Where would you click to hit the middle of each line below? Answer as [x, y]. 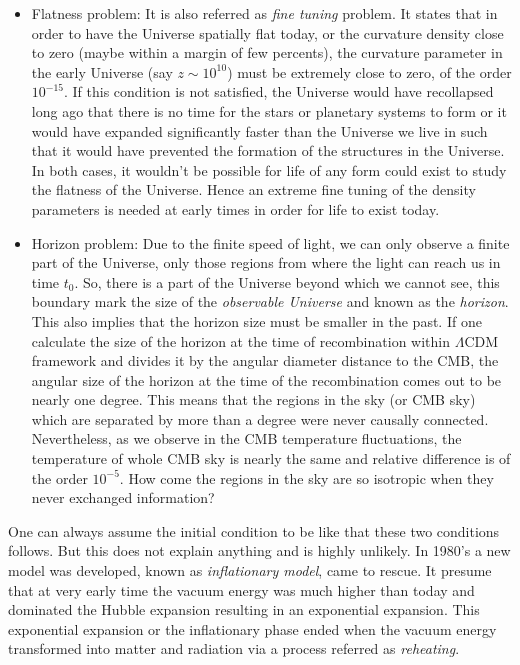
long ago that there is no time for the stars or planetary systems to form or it [269, 110]
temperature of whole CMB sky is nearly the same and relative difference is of [271, 458]
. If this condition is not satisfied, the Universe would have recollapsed [279, 91]
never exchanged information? [123, 497]
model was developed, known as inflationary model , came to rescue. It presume [250, 570]
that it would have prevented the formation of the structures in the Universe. [268, 150]
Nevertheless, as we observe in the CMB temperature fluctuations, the [246, 438]
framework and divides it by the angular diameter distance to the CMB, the [265, 360]
